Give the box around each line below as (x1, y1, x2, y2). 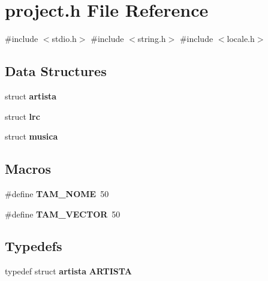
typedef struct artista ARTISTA (5, 265, 132, 277)
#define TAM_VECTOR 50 (5, 207, 121, 220)
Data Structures (5, 62, 107, 80)
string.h (137, 32, 166, 45)
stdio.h (52, 32, 77, 45)
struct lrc (5, 110, 40, 122)
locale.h (227, 32, 255, 45)
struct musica (5, 130, 58, 143)
